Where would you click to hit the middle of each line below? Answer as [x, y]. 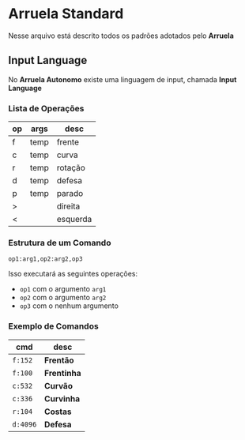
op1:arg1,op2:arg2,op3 [45, 259]
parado [70, 194]
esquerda [74, 220]
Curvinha [62, 398]
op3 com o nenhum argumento [69, 306]
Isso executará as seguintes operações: [73, 274]
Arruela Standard [66, 14]
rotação [71, 168]
